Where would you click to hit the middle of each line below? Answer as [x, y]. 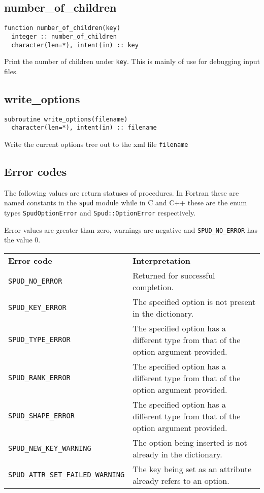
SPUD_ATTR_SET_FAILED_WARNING [67, 474]
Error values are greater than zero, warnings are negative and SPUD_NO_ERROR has [131, 229]
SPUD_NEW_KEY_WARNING [50, 448]
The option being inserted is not [190, 442]
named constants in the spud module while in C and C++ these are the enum [126, 203]
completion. [153, 287]
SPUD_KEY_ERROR [37, 307]
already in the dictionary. [177, 454]
